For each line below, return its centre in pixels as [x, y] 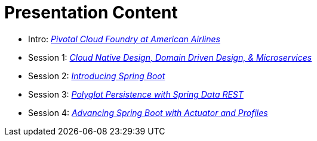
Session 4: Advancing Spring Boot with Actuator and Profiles [148, 112]
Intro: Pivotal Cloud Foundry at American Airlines [124, 39]
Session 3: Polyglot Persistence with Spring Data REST [136, 94]
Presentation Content [91, 12]
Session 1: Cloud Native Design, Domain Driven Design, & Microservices [170, 57]
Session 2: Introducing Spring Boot [97, 76]
